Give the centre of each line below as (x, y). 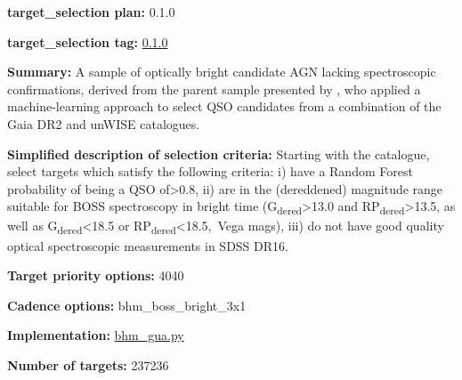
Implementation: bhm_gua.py (96, 335)
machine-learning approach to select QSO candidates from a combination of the (224, 106)
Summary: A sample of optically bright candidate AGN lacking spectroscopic (222, 72)
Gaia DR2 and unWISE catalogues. (104, 123)
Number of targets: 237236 (88, 364)
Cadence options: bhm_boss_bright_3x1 (127, 305)
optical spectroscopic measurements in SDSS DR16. (148, 245)
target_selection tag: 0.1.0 (88, 41)
